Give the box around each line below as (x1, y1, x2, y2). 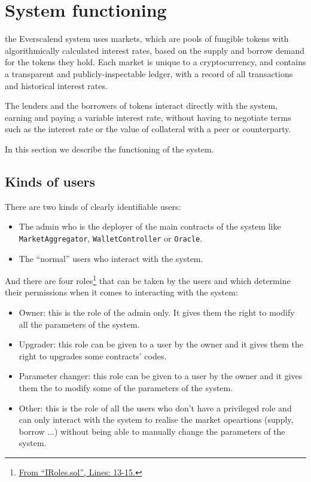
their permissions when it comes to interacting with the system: (5, 286, 238, 298)
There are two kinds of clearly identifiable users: (5, 200, 181, 212)
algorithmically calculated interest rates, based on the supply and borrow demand (5, 44, 305, 56)
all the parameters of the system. (19, 318, 140, 330)
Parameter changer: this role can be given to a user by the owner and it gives (19, 370, 303, 382)
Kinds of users (5, 172, 96, 190)
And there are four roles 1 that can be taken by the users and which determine (5, 273, 291, 286)
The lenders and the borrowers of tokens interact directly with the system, (5, 99, 278, 112)
